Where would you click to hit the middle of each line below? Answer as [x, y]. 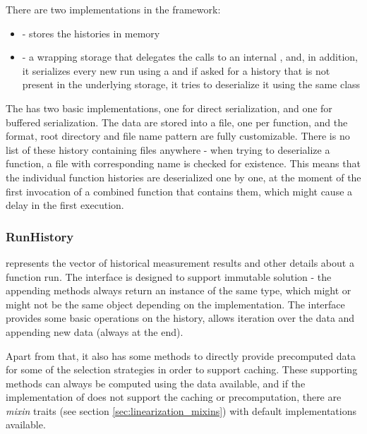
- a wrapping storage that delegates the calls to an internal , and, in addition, [190, 57]
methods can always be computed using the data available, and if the [156, 383]
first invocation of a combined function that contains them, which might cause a [179, 191]
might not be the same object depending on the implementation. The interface [175, 304]
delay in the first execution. [65, 205]
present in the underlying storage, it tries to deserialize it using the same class [191, 84]
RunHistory [40, 236]
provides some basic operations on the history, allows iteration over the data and [180, 318]
